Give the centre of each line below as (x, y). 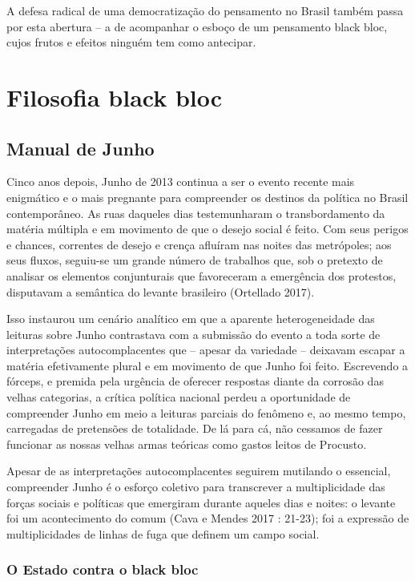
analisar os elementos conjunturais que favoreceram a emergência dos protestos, (201, 275)
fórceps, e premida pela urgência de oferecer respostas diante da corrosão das (195, 381)
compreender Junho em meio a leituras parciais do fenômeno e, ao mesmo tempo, (206, 412)
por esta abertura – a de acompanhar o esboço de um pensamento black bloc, (197, 26)
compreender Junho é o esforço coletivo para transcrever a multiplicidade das (196, 487)
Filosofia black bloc (115, 97)
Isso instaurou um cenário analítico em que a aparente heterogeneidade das (191, 319)
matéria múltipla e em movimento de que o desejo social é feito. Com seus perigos (207, 229)
